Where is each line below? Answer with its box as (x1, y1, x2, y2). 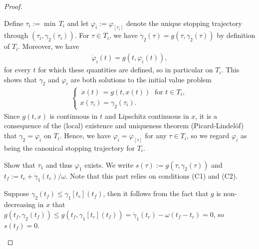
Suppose (4, 188, 29, 199)
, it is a (195, 110, 217, 121)
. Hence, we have (59, 130, 111, 141)
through (4, 30, 28, 40)
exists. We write (84, 159, 134, 170)
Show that (4, 159, 35, 170)
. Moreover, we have (18, 41, 79, 51)
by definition (217, 30, 256, 40)
